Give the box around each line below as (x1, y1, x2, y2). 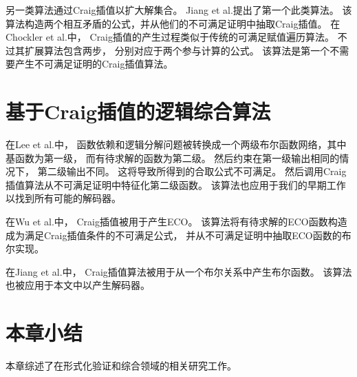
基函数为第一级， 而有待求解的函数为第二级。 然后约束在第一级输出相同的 (6, 150, 340, 165)
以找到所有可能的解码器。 (6, 191, 121, 205)
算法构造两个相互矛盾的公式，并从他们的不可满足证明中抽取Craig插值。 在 (6, 16, 340, 30)
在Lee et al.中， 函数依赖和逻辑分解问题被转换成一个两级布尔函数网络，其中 (6, 137, 347, 152)
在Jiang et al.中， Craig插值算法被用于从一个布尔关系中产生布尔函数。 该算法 (6, 264, 352, 278)
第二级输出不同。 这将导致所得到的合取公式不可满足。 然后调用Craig (37, 164, 347, 179)
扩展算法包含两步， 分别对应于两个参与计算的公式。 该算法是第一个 (24, 43, 330, 57)
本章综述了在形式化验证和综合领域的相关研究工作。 (6, 358, 237, 373)
